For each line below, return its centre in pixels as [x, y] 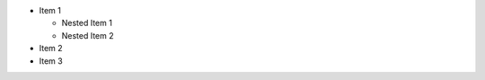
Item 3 [51, 61]
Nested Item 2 [88, 35]
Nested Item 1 [87, 23]
